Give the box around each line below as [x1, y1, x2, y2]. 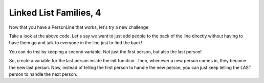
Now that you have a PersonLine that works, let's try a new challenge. [9, 24, 150, 30]
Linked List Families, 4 [9, 7, 101, 18]
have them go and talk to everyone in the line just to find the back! [9, 40, 142, 46]
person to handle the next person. [9, 71, 78, 77]
